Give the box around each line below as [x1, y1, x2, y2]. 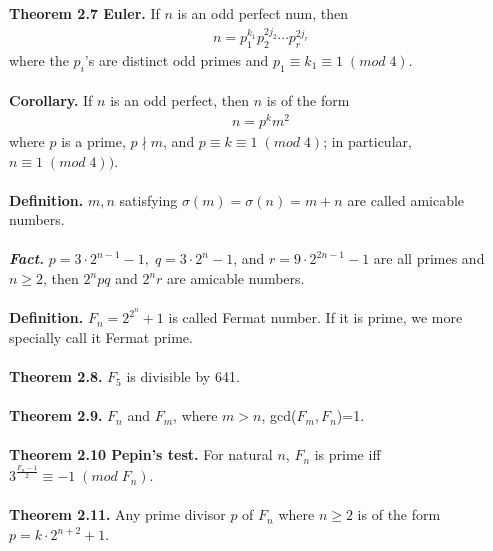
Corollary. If [9, 90, 93, 111]
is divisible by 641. [126, 366, 240, 387]
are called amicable [347, 189, 465, 210]
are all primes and [373, 248, 485, 269]
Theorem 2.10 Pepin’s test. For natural [9, 444, 273, 465]
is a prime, [61, 130, 126, 151]
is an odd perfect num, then [177, 3, 348, 23]
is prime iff [314, 444, 381, 465]
